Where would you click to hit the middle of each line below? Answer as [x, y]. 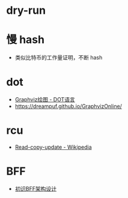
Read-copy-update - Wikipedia [53, 147]
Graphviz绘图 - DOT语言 [45, 100]
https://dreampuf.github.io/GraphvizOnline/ [68, 106]
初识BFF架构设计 [36, 188]
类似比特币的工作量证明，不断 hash [59, 58]
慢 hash [26, 40]
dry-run [26, 10]
